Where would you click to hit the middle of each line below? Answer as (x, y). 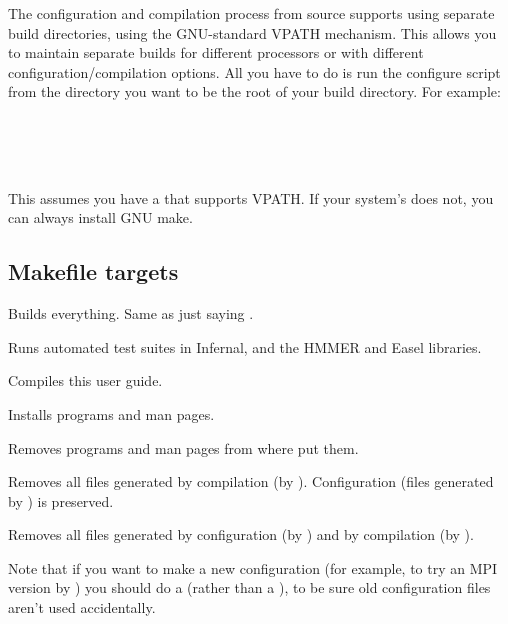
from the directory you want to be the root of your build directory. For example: (254, 91)
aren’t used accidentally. (82, 607)
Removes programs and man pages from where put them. (183, 447)
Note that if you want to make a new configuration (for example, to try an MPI (253, 567)
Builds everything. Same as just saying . (131, 313)
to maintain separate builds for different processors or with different (216, 52)
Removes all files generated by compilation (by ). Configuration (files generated (251, 481)
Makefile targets (93, 271)
